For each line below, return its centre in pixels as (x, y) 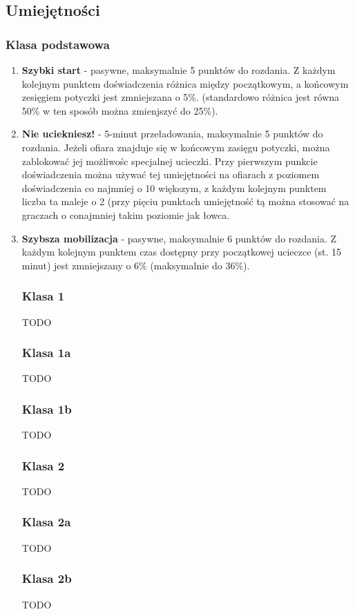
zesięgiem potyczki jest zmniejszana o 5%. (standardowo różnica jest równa (181, 97)
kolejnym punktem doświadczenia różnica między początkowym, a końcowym (185, 83)
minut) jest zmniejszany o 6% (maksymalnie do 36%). (136, 265)
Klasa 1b (47, 409)
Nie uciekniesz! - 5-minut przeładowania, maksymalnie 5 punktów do (172, 134)
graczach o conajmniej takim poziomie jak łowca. (126, 214)
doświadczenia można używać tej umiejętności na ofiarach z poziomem (171, 174)
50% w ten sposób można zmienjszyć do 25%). (120, 110)
